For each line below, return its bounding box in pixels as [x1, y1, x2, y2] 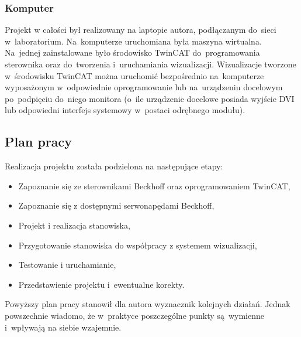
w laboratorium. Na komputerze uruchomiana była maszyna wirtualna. [5, 35, 262, 47]
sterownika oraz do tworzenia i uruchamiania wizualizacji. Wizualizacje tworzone [5, 58, 296, 70]
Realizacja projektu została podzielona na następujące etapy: [5, 160, 223, 172]
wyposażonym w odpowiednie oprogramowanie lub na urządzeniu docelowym [5, 81, 283, 93]
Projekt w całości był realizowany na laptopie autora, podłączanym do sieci [5, 23, 276, 36]
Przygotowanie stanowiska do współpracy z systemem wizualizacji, [18, 239, 257, 251]
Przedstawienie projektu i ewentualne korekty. [18, 278, 185, 290]
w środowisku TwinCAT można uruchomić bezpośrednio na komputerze [5, 69, 264, 81]
